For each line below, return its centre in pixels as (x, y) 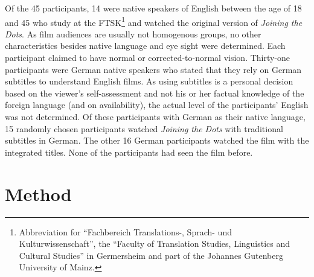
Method (38, 193)
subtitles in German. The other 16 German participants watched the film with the (157, 140)
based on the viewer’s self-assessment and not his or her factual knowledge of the (155, 93)
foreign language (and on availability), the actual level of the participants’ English (157, 105)
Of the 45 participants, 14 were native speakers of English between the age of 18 (153, 8)
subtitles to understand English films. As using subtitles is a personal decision (149, 81)
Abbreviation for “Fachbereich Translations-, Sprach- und (125, 231)
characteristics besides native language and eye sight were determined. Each (145, 46)
